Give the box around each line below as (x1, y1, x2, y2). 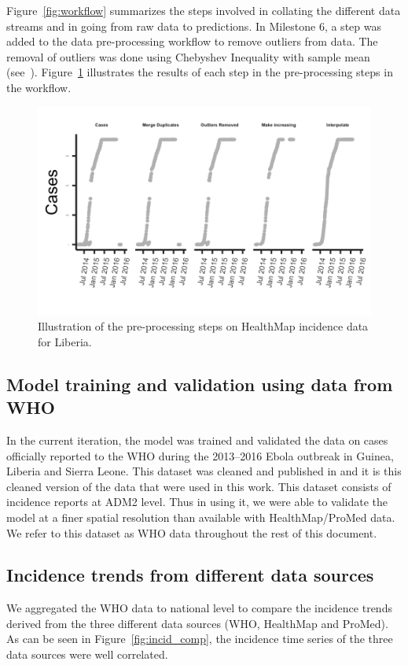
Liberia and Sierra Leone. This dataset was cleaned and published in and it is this (6, 463, 402, 479)
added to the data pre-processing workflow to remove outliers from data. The (6, 33, 378, 50)
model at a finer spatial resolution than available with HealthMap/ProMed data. (6, 508, 395, 525)
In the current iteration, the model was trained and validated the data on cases (6, 431, 388, 448)
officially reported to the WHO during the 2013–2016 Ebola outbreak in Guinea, (6, 447, 394, 464)
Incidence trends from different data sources (6, 563, 374, 587)
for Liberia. (38, 333, 92, 349)
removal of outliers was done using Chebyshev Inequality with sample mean (6, 48, 370, 65)
